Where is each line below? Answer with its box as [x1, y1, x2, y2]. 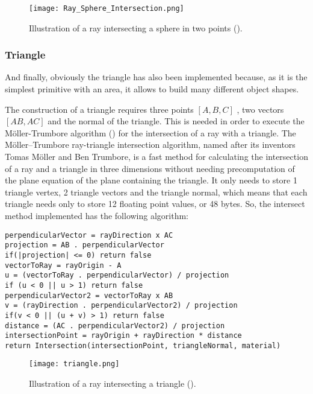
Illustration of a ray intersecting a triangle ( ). [29, 377, 196, 390]
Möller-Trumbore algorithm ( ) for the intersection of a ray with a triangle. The [5, 126, 296, 139]
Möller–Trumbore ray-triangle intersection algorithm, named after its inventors [5, 138, 296, 151]
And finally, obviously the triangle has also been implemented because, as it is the [5, 71, 308, 83]
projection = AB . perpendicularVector [5, 241, 164, 250]
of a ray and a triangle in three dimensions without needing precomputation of [5, 162, 295, 174]
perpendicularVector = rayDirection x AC [5, 230, 173, 240]
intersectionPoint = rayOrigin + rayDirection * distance [5, 331, 242, 340]
